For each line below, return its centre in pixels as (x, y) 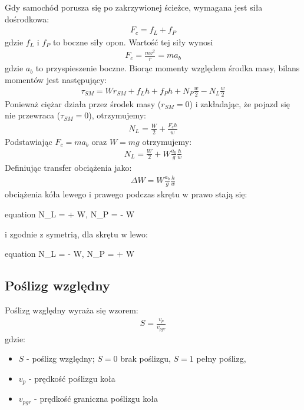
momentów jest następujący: (56, 79)
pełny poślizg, (221, 358)
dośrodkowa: (27, 19)
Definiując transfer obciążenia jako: (68, 168)
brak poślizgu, (146, 358)
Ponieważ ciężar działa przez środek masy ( (83, 103)
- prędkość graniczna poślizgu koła (96, 399)
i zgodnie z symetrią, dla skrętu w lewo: (76, 234)
